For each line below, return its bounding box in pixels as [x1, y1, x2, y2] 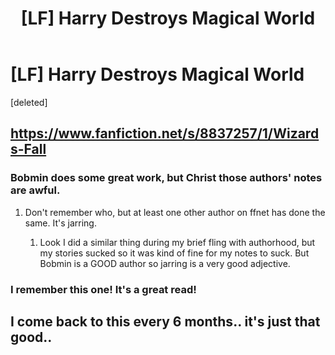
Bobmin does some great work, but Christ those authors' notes [10, 171, 323, 185]
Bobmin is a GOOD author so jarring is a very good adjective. [39, 257, 291, 269]
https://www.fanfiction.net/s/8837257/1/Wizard [10, 125, 320, 142]
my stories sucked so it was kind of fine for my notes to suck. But [39, 247, 310, 259]
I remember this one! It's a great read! [10, 282, 197, 296]
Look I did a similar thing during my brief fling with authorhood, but [39, 236, 316, 248]
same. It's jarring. [24, 217, 97, 229]
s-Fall [10, 141, 47, 158]
